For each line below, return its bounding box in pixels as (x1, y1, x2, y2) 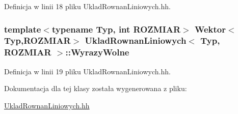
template (4, 22, 41, 35)
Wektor (195, 22, 226, 35)
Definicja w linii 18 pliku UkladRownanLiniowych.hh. (4, 1, 171, 11)
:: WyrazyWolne (65, 46, 129, 59)
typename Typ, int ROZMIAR (51, 22, 181, 35)
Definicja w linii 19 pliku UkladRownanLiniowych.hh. (4, 66, 171, 76)
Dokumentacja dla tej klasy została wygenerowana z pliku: (4, 83, 187, 94)
